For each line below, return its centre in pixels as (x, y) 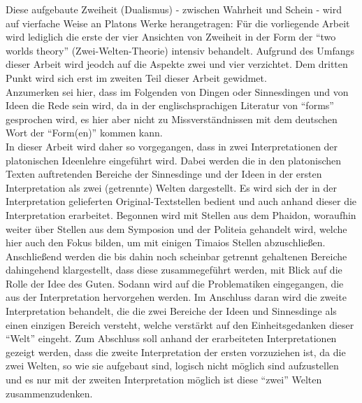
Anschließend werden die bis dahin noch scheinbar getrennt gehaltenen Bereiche (176, 256)
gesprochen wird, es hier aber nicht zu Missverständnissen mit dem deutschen (172, 119)
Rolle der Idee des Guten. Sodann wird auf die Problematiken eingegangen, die (175, 283)
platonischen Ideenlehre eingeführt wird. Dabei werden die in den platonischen (174, 160)
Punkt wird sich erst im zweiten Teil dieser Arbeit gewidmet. (136, 77)
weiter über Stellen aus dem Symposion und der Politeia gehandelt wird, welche (176, 228)
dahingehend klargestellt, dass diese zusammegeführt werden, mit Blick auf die (174, 270)
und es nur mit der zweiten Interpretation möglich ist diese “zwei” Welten (164, 380)
